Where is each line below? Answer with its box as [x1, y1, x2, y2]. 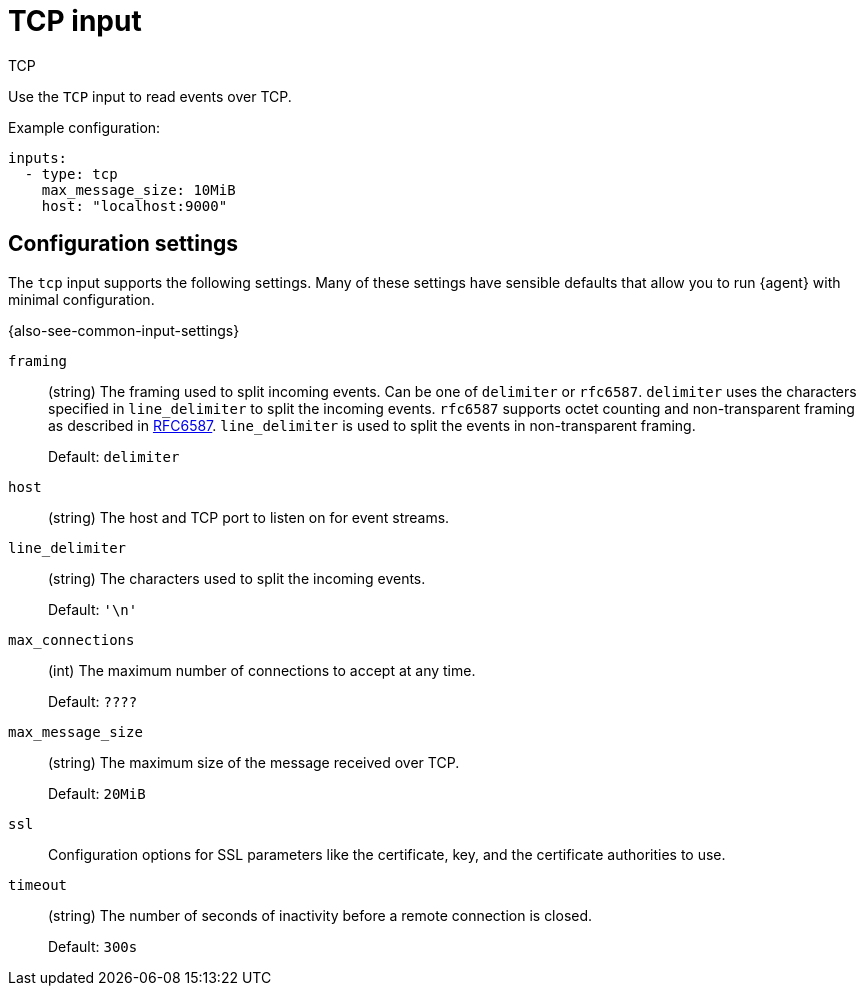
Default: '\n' [48, 600, 138, 618]
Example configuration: [8, 118, 161, 136]
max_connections [8, 631, 135, 648]
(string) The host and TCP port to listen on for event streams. [48, 508, 450, 526]
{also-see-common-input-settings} [8, 321, 240, 339]
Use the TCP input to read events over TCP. [8, 87, 292, 105]
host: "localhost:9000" [41, 197, 228, 214]
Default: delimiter [48, 447, 180, 465]
